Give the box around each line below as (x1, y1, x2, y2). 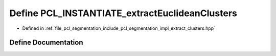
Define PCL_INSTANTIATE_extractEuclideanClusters (9, 8, 237, 19)
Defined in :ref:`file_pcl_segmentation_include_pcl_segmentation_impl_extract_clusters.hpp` (22, 25, 216, 31)
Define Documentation (9, 38, 83, 47)
